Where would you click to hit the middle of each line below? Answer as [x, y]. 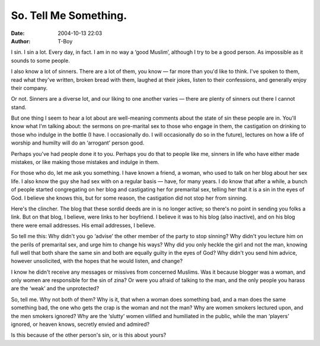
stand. [19, 107]
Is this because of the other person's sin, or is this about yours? [89, 335]
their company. [29, 88]
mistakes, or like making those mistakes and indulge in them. [85, 162]
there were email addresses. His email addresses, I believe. [83, 225]
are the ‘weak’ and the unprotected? [55, 289]
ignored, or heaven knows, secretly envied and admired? [80, 324]
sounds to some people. [41, 60]
